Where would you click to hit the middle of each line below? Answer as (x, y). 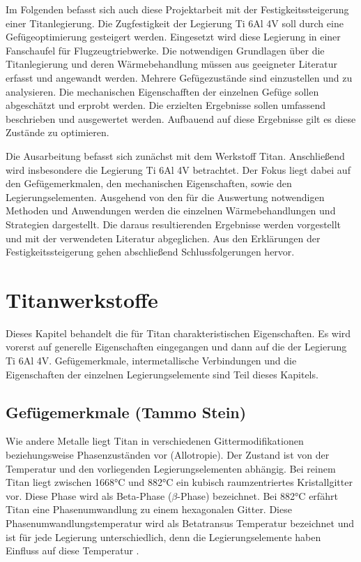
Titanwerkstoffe (82, 299)
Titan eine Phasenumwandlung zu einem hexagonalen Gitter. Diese (149, 509)
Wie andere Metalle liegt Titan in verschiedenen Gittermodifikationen (155, 441)
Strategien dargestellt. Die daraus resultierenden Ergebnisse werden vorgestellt (174, 224)
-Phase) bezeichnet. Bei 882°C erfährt (258, 495)
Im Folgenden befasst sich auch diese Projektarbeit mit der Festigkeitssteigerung (177, 9)
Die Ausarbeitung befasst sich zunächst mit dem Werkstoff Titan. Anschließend (175, 155)
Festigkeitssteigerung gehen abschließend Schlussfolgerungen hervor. (150, 252)
